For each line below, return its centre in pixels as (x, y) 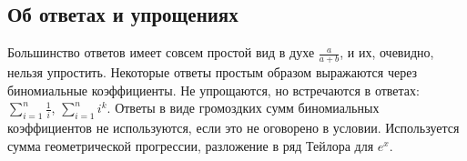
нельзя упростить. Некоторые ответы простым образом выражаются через (213, 72)
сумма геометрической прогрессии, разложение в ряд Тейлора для (191, 145)
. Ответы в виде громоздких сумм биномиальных (243, 108)
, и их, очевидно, (387, 52)
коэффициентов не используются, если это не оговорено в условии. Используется (233, 128)
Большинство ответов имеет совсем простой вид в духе (161, 52)
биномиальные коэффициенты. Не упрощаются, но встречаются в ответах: (213, 90)
